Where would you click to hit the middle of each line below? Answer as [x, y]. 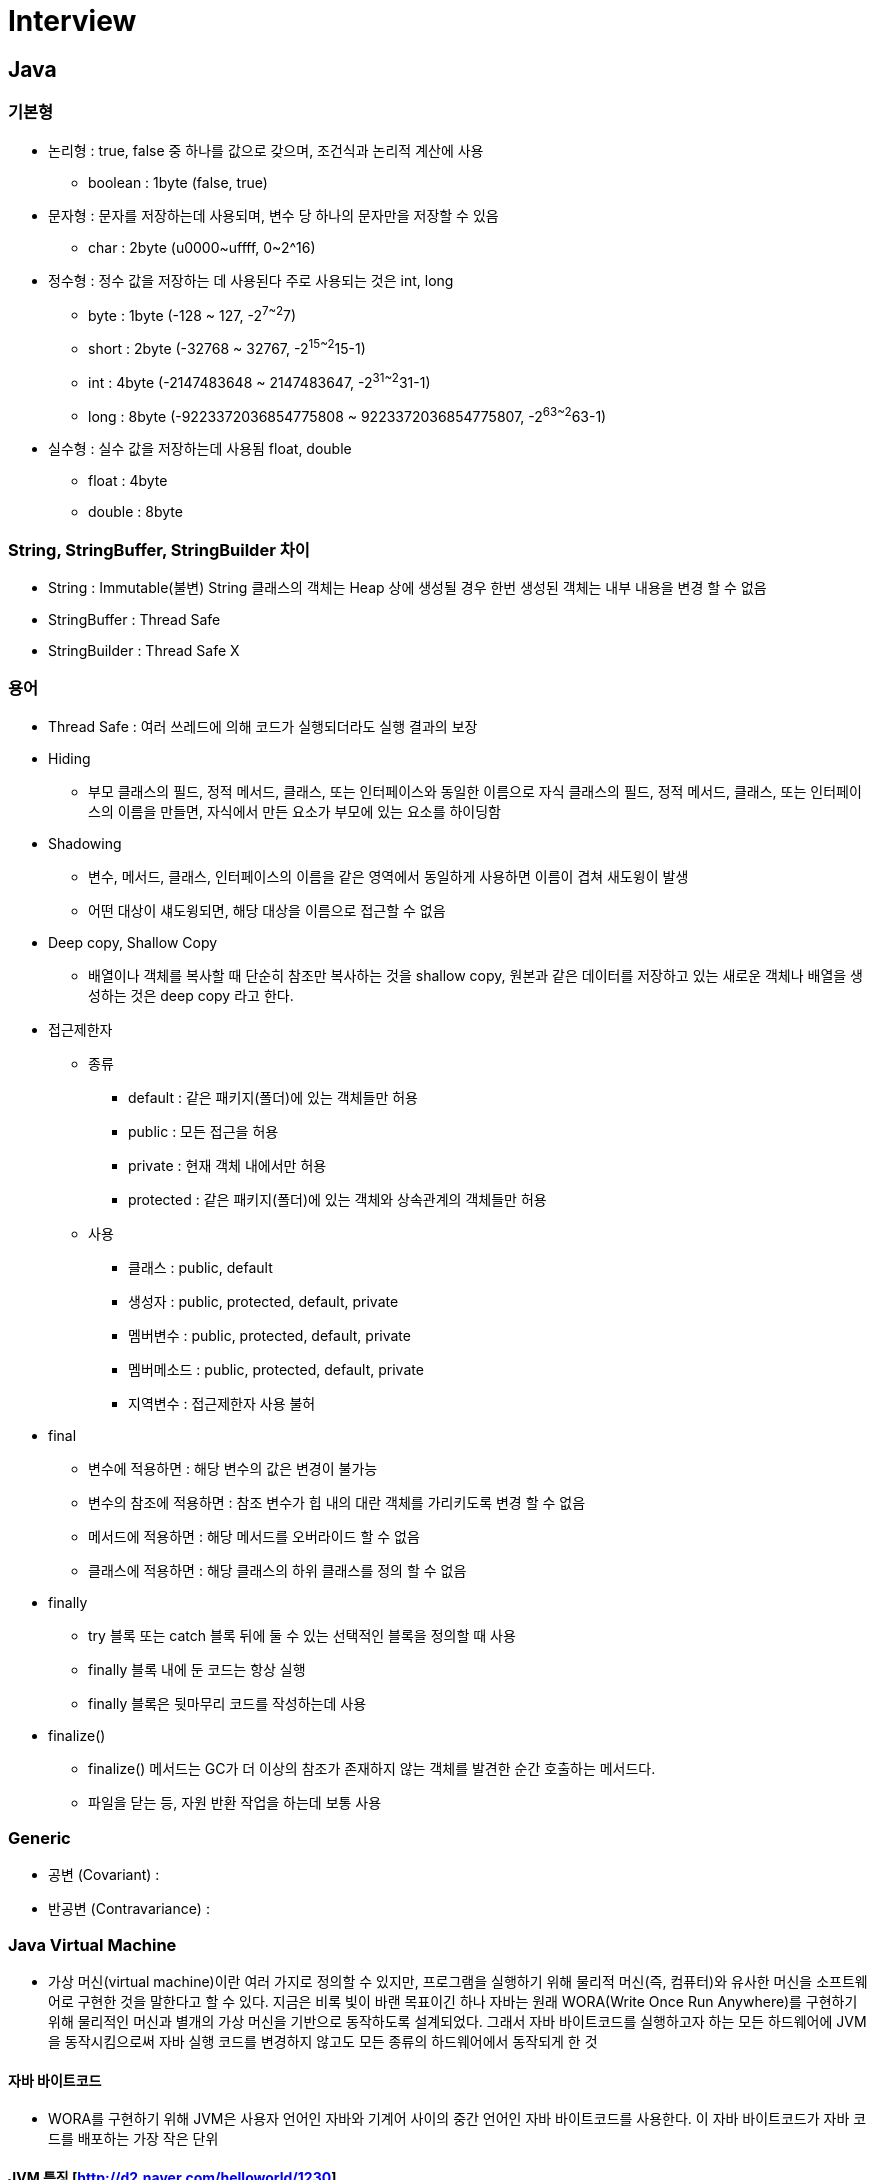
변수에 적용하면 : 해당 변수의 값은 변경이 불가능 [233, 1468]
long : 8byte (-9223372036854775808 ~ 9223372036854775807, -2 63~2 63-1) [347, 414]
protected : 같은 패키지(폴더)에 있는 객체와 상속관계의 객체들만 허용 [337, 1199]
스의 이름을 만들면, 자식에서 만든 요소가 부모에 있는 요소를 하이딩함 [294, 811]
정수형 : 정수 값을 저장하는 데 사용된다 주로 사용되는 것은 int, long [251, 280]
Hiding [69, 758]
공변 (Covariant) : [104, 1875]
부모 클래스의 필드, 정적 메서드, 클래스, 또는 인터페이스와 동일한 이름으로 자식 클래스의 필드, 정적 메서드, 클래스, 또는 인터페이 [475, 791]
